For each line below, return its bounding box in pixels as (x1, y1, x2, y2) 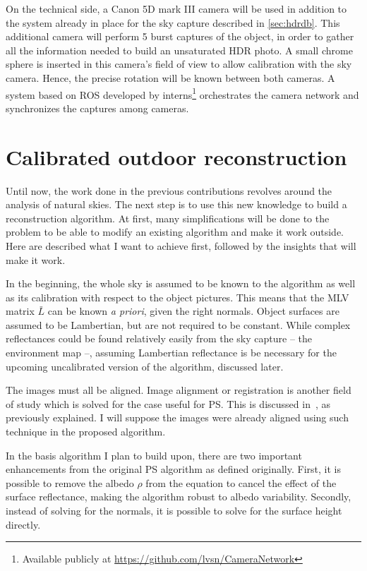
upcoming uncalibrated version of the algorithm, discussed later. (6, 359, 284, 373)
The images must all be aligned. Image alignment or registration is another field (6, 383, 351, 397)
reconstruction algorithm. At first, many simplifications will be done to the (6, 210, 330, 225)
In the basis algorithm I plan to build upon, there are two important (6, 447, 302, 462)
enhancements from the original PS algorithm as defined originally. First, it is (6, 462, 341, 476)
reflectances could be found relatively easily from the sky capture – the (6, 331, 312, 346)
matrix (6, 303, 35, 318)
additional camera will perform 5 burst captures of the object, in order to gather (6, 29, 354, 44)
